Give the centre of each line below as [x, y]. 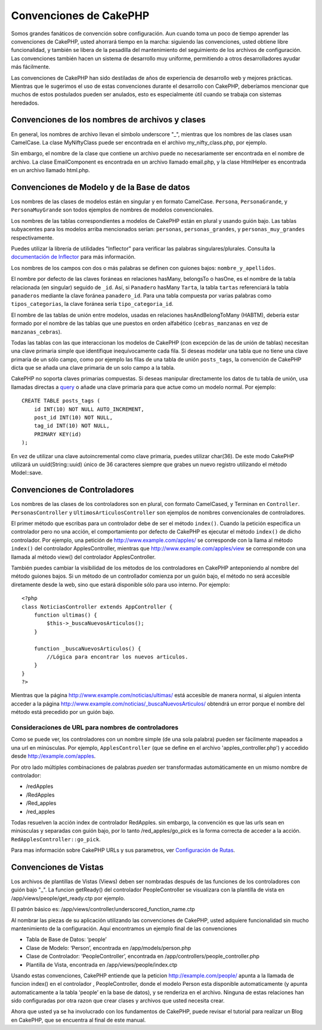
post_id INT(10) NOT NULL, [73, 418]
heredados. [25, 103]
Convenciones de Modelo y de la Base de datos [100, 187]
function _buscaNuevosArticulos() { [87, 649]
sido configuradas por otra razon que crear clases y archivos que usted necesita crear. [118, 1001]
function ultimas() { [66, 615]
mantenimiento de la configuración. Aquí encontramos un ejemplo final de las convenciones [124, 928]
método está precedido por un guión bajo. [63, 712]
